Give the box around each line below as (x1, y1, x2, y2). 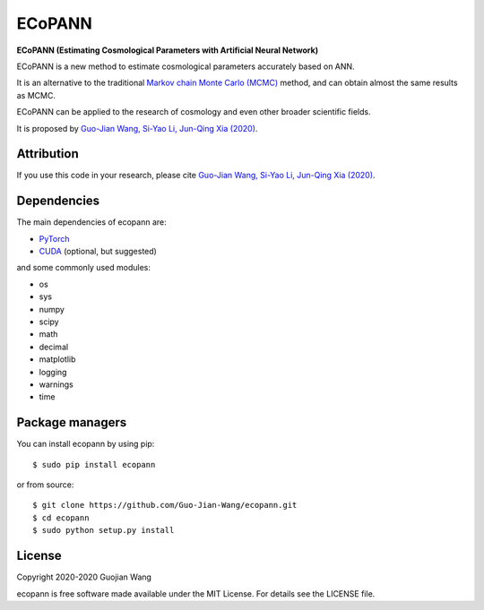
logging (39, 366, 67, 377)
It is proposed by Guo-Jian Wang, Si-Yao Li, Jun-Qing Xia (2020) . (16, 123, 258, 133)
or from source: (16, 479, 74, 490)
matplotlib (39, 354, 76, 365)
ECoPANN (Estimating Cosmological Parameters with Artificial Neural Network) (16, 45, 318, 56)
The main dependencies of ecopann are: (16, 217, 167, 228)
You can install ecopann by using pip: (16, 439, 155, 450)
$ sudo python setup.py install (32, 525, 175, 536)
